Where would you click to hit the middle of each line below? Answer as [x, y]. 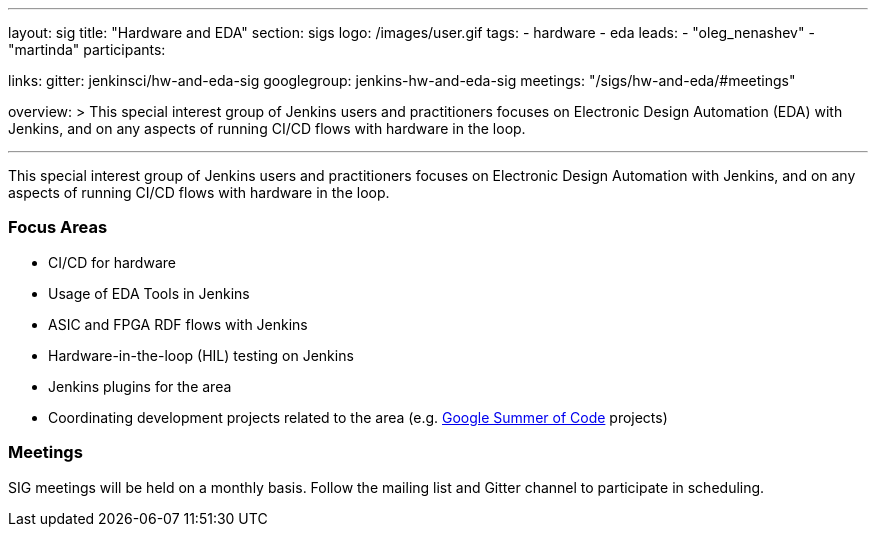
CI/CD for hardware [112, 262]
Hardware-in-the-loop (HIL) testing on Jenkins [201, 355]
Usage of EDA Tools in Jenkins [149, 293]
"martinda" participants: [87, 49]
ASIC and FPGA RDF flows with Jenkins [178, 324]
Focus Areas [58, 227]
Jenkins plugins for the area [140, 386]
